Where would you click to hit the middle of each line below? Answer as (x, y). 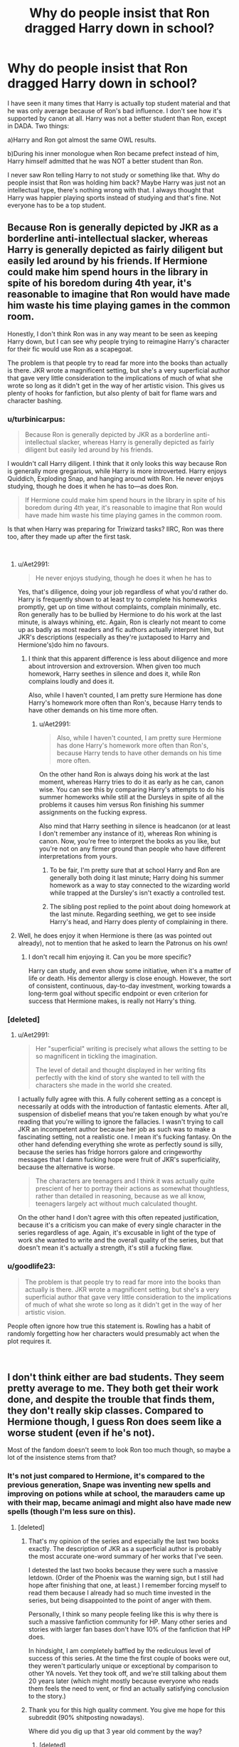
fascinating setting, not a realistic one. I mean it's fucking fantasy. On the (124, 1137)
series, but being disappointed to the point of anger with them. (120, 1600)
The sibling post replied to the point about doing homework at (140, 907)
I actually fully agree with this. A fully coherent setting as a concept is (119, 1099)
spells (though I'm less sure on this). (72, 1512)
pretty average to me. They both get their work (113, 1388)
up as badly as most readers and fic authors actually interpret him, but (121, 630)
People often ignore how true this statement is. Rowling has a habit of (109, 1326)
